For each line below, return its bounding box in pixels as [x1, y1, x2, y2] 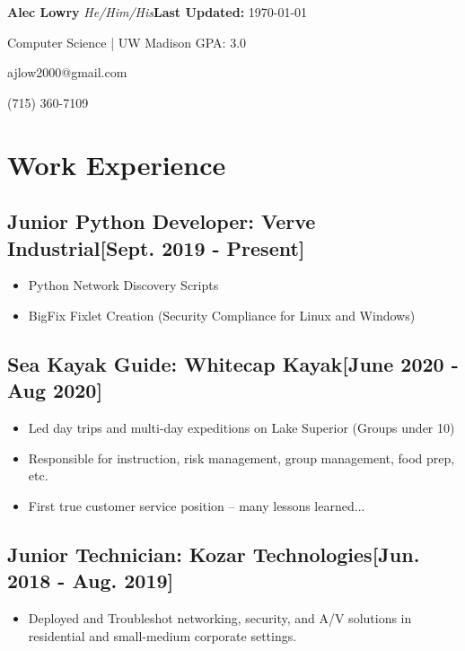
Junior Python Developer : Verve [7, 207, 316, 235]
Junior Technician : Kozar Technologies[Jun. [7, 540, 420, 567]
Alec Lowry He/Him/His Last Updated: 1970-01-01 [7, 3, 308, 21]
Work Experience [7, 145, 226, 182]
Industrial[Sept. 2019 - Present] [7, 233, 305, 261]
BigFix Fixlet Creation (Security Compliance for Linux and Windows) [28, 305, 416, 324]
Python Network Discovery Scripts [28, 276, 219, 295]
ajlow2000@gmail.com [7, 63, 127, 82]
